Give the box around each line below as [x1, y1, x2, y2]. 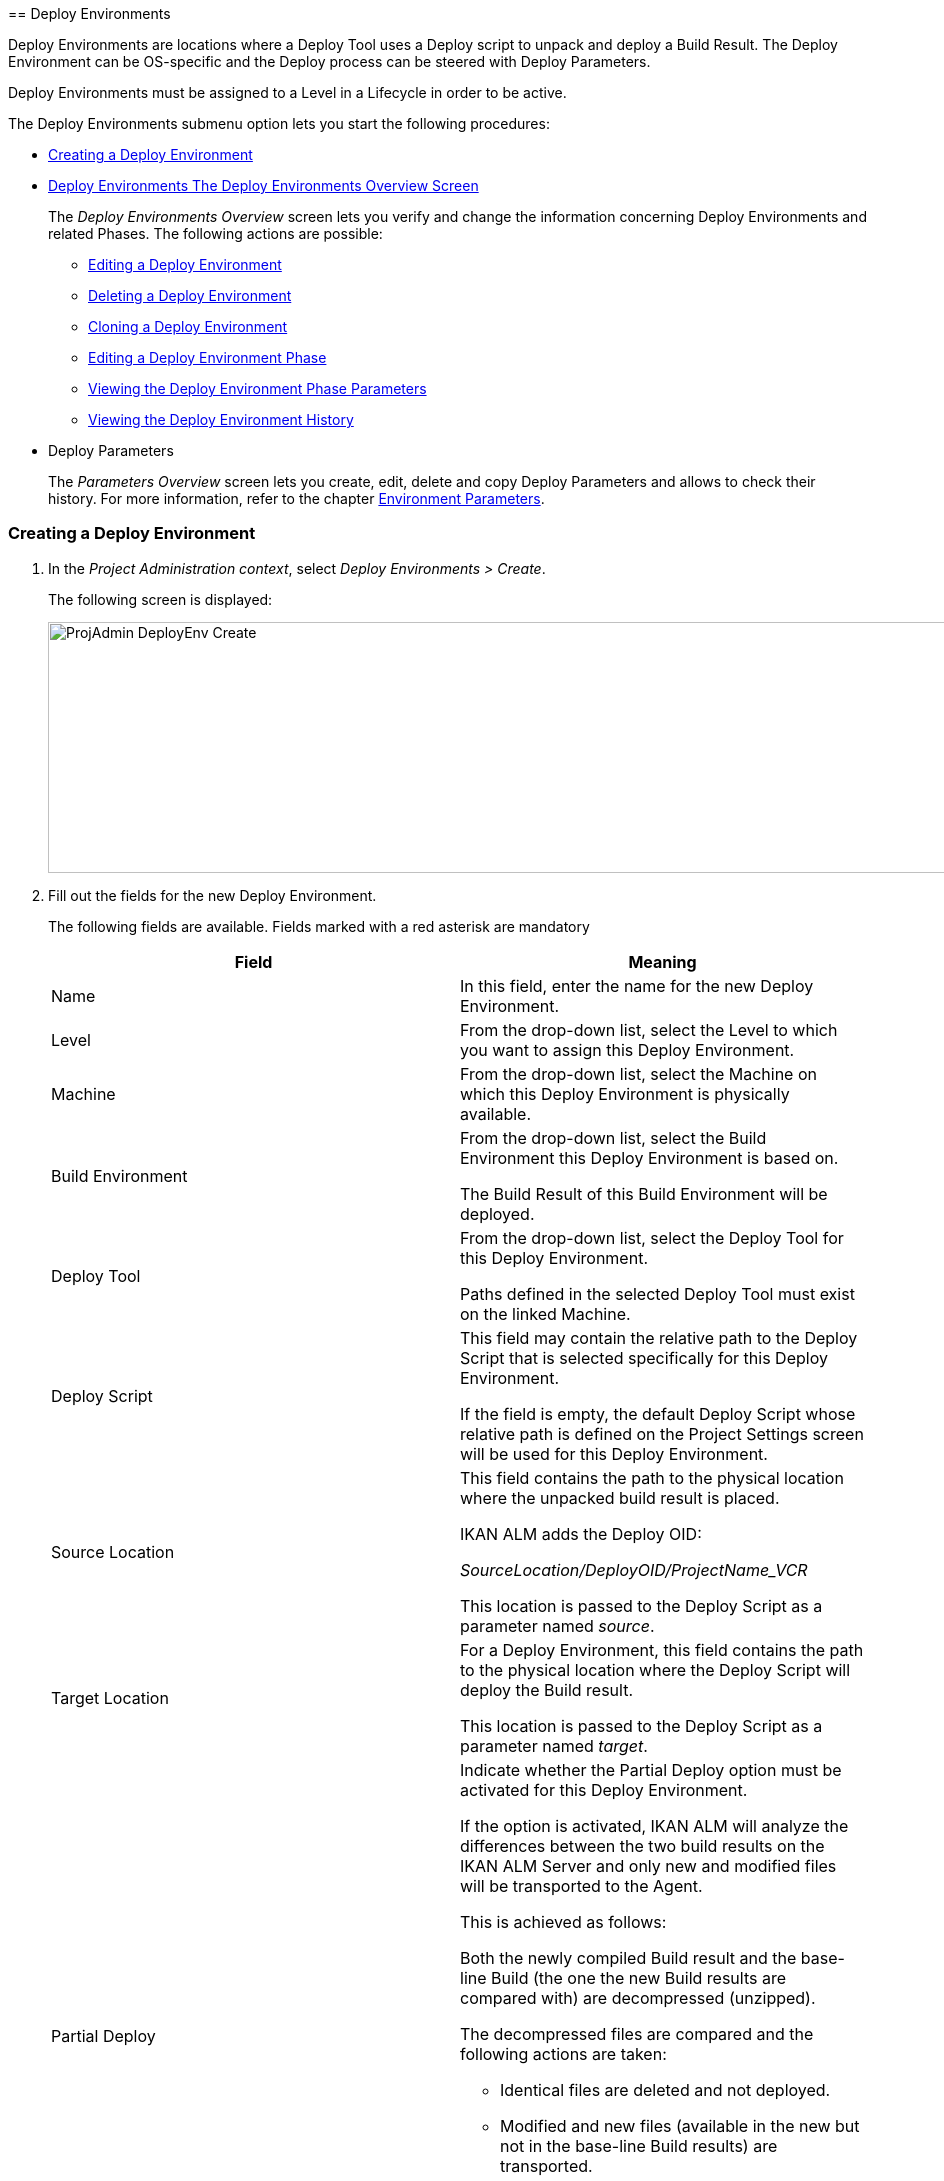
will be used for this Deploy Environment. [460, 1443, 768, 1464]
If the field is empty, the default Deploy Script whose [460, 1403, 856, 1424]
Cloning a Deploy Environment [88, 318, 288, 335]
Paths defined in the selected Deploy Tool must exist [460, 1283, 855, 1304]
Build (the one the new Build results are [491, 1967, 787, 1988]
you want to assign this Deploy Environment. [460, 1039, 795, 1060]
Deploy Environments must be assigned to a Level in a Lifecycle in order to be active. [8, 84, 567, 101]
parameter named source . [460, 1615, 655, 1636]
